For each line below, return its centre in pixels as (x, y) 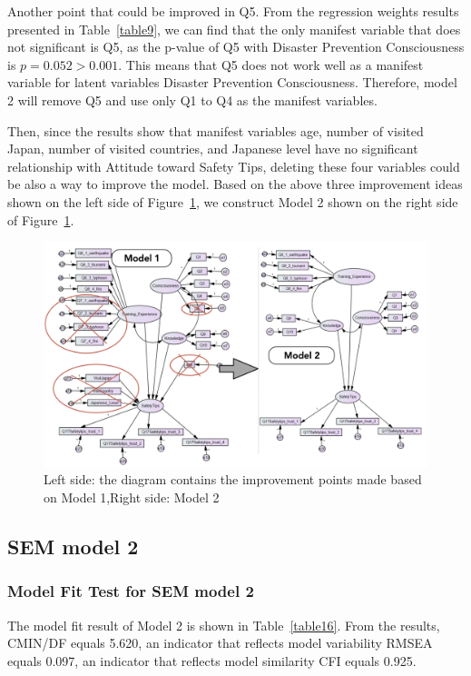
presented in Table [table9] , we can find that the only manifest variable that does (234, 29)
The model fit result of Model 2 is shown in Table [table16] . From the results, (224, 625)
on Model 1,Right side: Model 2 (132, 497)
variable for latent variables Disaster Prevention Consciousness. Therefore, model (232, 82)
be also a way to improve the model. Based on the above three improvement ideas (235, 184)
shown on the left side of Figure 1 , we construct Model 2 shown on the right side (233, 201)
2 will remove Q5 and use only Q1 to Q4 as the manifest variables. (192, 99)
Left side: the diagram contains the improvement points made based (233, 479)
